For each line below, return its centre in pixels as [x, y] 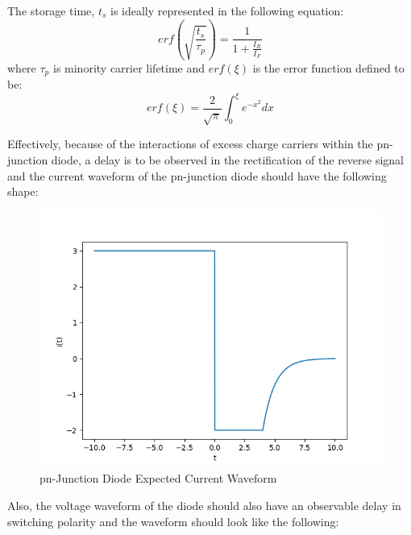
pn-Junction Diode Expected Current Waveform [158, 478]
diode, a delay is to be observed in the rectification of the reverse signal [228, 160]
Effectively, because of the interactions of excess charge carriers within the [190, 144]
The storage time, [51, 10]
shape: [23, 191]
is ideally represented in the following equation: [227, 10]
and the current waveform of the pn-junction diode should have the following [197, 175]
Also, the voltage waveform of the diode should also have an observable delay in [204, 505]
